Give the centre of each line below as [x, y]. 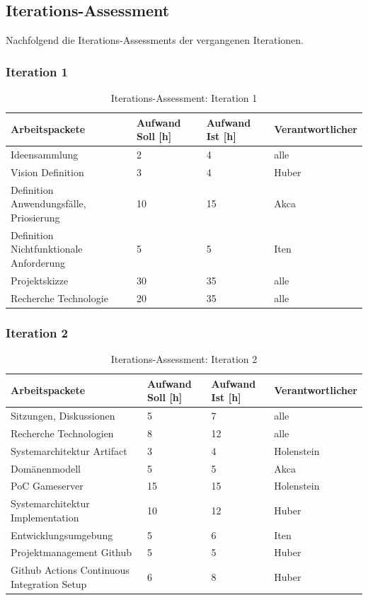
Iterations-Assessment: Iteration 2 [184, 358]
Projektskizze [40, 280]
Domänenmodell [46, 468]
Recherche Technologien [62, 433]
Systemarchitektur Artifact [69, 450]
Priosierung [35, 217]
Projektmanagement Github [71, 552]
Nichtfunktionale [47, 249]
